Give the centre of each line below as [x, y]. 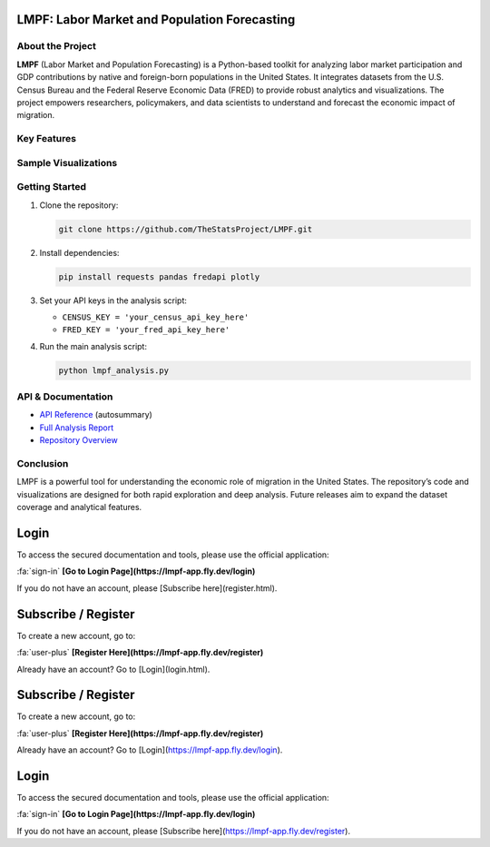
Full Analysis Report [77, 428]
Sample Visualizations [67, 163]
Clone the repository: [79, 205]
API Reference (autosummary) [96, 415]
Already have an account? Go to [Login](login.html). [113, 669]
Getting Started [51, 187]
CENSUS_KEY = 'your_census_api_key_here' [156, 317]
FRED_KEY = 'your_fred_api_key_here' [146, 330]
